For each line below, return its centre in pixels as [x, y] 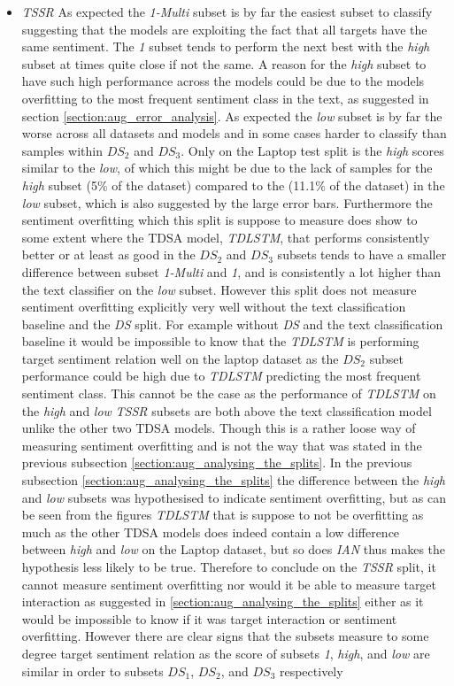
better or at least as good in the [108, 254]
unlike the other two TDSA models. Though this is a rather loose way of [219, 428]
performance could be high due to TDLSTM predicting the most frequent [221, 376]
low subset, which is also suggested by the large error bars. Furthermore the [227, 202]
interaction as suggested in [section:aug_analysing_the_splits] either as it [223, 601]
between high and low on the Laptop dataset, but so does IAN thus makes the [234, 549]
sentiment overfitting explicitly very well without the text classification [214, 307]
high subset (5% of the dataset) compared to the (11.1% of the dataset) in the [233, 185]
